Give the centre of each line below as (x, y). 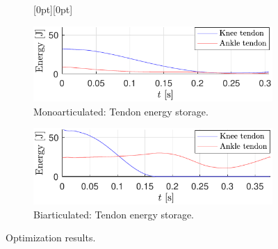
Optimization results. (51, 238)
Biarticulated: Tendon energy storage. (114, 214)
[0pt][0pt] (53, 9)
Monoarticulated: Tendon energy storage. (121, 111)
